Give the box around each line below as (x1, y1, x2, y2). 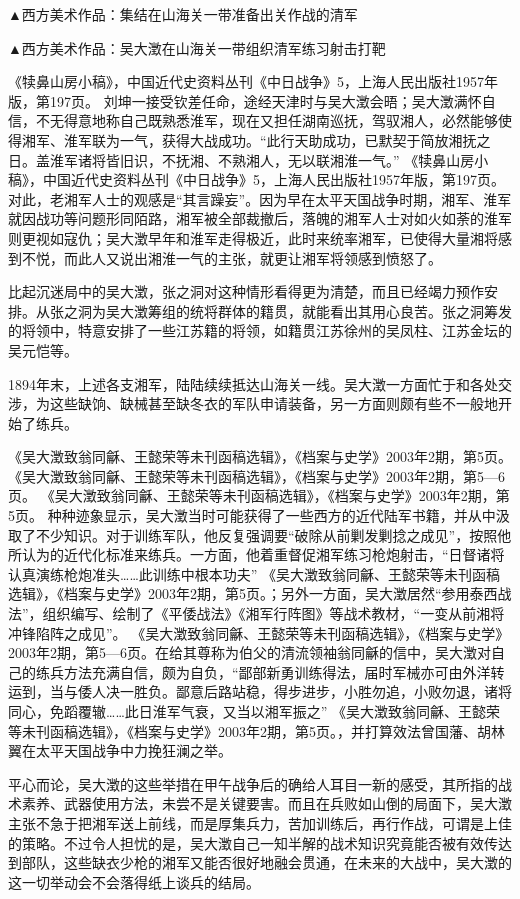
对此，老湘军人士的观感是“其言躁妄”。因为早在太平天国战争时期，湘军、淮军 (8, 188, 512, 209)
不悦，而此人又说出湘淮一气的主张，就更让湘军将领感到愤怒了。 (21, 247, 442, 268)
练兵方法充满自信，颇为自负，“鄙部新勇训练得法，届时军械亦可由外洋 (35, 661, 491, 682)
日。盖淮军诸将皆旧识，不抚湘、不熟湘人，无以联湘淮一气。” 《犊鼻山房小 (8, 149, 489, 170)
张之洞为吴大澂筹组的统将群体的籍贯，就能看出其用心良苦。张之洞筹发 (49, 300, 512, 321)
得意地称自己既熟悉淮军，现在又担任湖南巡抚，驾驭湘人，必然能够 (63, 110, 498, 131)
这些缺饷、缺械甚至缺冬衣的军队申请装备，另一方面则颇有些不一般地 (49, 393, 498, 414)
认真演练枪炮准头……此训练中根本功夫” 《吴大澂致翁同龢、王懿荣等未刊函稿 (8, 563, 501, 584)
